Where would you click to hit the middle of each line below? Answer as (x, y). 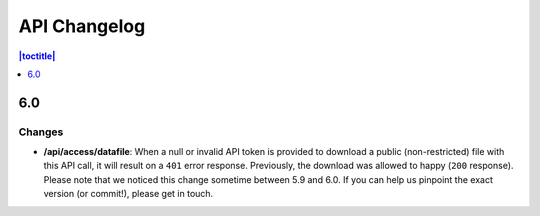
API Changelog (82, 26)
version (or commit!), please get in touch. (128, 194)
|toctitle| (37, 56)
